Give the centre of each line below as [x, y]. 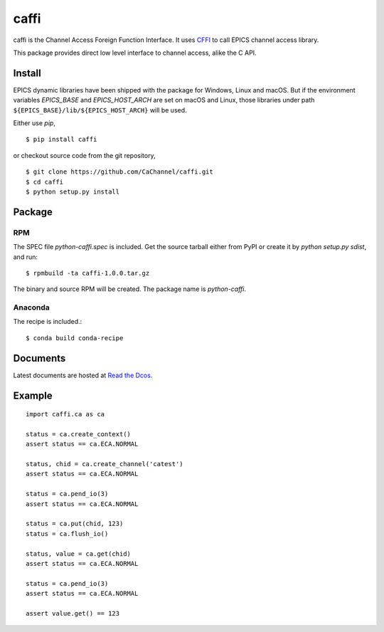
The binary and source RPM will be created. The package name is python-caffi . [130, 289]
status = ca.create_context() [79, 434]
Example [33, 395]
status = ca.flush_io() [67, 533]
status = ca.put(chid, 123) [75, 524]
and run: [26, 257]
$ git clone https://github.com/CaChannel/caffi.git [119, 172]
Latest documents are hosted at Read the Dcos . [83, 375]
